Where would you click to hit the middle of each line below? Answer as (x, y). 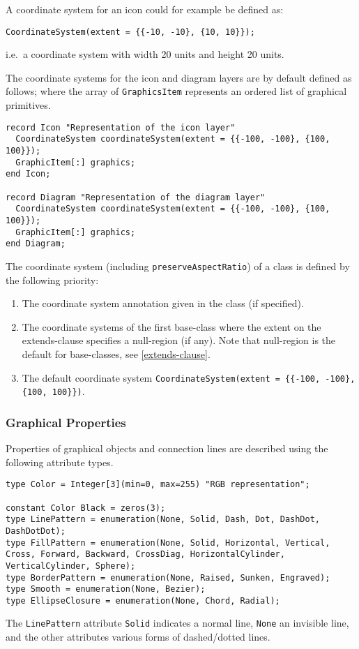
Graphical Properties (66, 422)
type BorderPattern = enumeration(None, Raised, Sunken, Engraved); (168, 577)
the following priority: (52, 279)
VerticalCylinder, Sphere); (71, 566)
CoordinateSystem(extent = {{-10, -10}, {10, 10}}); (130, 32)
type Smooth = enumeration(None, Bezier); (106, 589)
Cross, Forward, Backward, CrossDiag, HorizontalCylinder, (145, 554)
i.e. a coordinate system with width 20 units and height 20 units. (145, 54)
